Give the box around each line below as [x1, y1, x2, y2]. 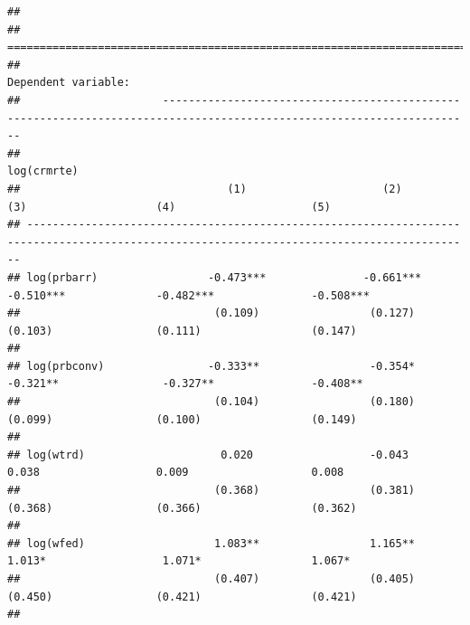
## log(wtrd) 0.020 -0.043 [7, 448, 409, 461]
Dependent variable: [7, 76, 131, 90]
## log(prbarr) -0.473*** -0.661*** [7, 270, 422, 284]
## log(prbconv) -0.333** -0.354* [7, 359, 416, 373]
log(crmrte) [7, 165, 79, 178]
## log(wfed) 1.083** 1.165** [7, 536, 416, 550]
